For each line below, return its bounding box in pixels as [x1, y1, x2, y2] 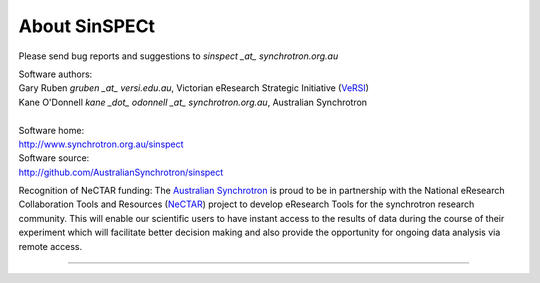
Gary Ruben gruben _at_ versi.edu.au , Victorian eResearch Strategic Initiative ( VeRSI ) [18, 82, 370, 94]
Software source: [18, 152, 90, 164]
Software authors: [18, 68, 93, 80]
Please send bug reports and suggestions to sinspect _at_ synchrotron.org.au [18, 50, 339, 62]
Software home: [18, 124, 85, 136]
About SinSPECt [18, 15, 155, 37]
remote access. [18, 240, 83, 252]
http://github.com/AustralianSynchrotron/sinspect [18, 166, 224, 178]
